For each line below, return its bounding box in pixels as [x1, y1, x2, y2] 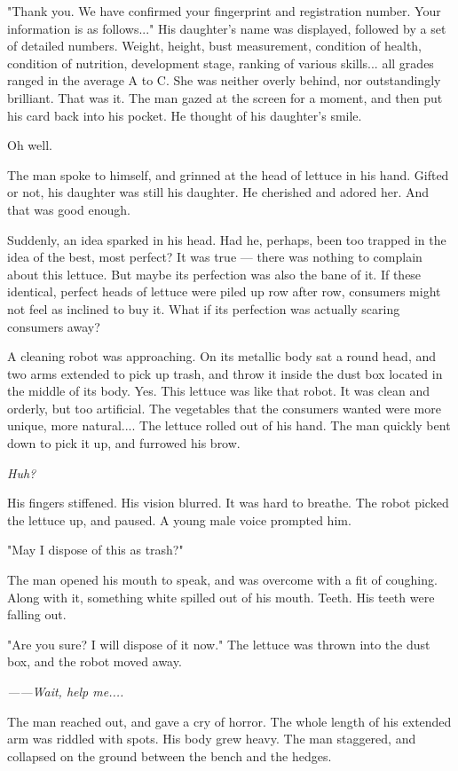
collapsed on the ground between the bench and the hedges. [7, 746, 332, 765]
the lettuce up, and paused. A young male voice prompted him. [7, 510, 351, 529]
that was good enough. [7, 200, 130, 218]
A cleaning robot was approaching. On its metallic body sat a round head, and [7, 347, 436, 366]
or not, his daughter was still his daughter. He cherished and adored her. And [7, 183, 430, 201]
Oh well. [7, 136, 52, 154]
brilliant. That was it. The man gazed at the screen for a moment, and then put [7, 88, 443, 106]
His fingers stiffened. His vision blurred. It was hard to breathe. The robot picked [7, 493, 449, 512]
